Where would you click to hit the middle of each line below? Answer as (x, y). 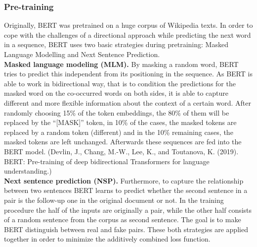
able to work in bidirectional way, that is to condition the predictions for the (120, 83)
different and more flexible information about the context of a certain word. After (128, 102)
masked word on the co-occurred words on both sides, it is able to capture (116, 93)
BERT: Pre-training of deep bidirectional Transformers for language (107, 161)
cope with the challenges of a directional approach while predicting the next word (128, 34)
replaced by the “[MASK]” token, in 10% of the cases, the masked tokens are (120, 122)
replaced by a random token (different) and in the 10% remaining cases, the (119, 132)
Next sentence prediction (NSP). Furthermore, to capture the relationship (124, 180)
